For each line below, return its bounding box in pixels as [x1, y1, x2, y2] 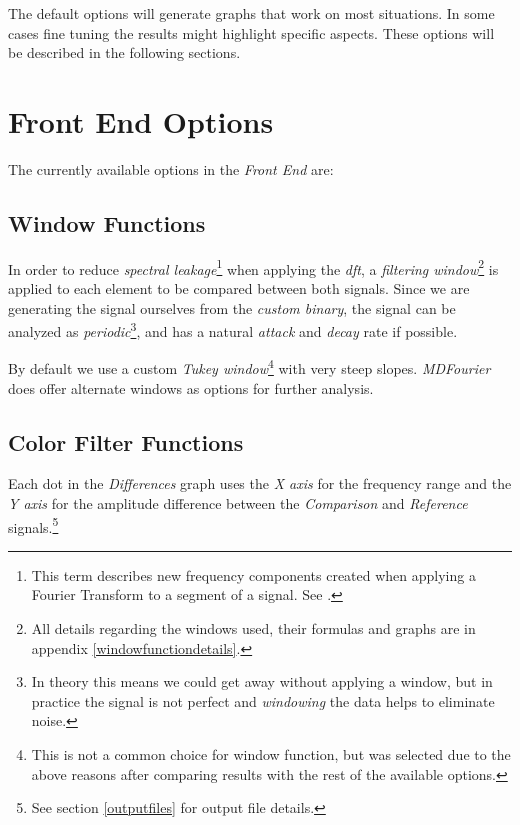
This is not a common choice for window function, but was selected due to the [31, 744, 511, 765]
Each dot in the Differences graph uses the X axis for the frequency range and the [8, 473, 512, 494]
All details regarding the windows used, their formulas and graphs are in [31, 618, 476, 639]
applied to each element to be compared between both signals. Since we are [8, 277, 470, 298]
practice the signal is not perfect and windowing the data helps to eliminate [31, 690, 495, 711]
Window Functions [8, 207, 206, 238]
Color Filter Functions [8, 426, 244, 457]
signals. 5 [8, 513, 59, 537]
